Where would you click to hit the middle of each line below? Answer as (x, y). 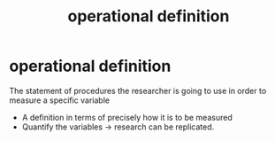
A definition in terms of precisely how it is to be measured (127, 117)
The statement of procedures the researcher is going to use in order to (138, 90)
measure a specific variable (60, 100)
